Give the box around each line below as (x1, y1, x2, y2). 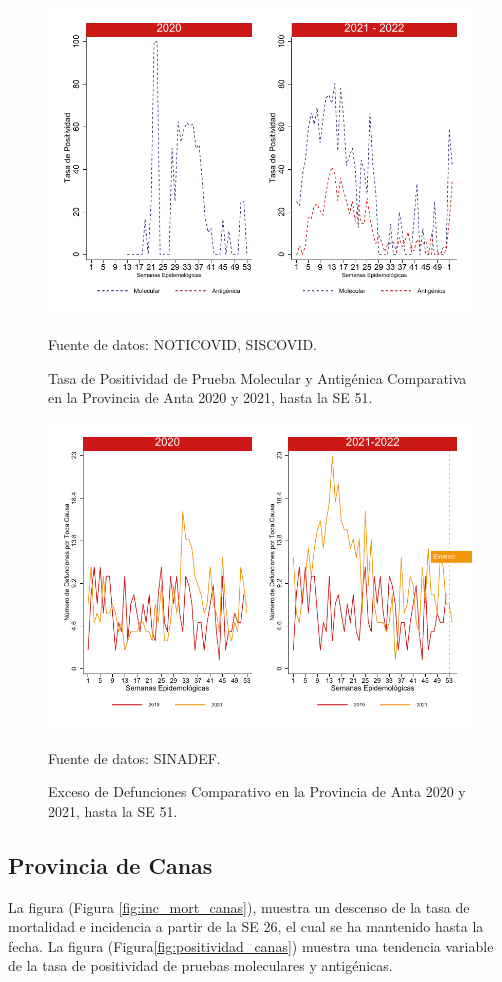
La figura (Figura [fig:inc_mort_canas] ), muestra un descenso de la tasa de (8, 896, 470, 917)
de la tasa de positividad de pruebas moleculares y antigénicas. (8, 955, 393, 976)
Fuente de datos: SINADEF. (48, 747, 221, 768)
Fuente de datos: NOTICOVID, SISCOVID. (48, 333, 317, 354)
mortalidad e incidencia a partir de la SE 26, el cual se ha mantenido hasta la (8, 916, 484, 937)
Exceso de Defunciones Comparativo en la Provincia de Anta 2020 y (48, 781, 466, 802)
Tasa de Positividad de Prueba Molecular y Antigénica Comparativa (48, 367, 467, 388)
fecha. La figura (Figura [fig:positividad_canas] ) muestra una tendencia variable (8, 935, 494, 956)
